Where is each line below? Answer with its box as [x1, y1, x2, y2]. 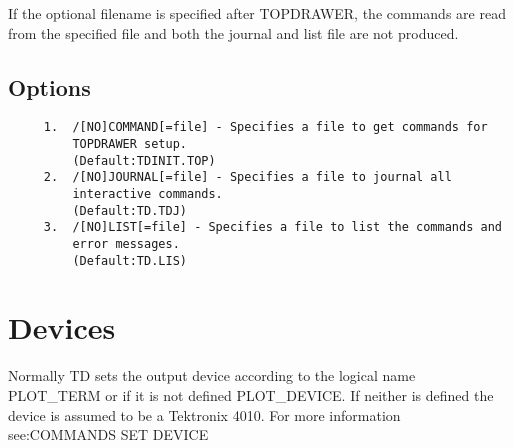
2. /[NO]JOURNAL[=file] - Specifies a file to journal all [43, 170, 452, 185]
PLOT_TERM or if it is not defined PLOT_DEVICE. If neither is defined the [8, 385, 494, 406]
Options [8, 71, 91, 102]
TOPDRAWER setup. [72, 137, 187, 152]
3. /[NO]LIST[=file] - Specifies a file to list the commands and [43, 220, 502, 235]
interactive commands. [72, 187, 223, 202]
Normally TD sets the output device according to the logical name [8, 365, 416, 386]
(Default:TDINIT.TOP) [72, 153, 216, 168]
